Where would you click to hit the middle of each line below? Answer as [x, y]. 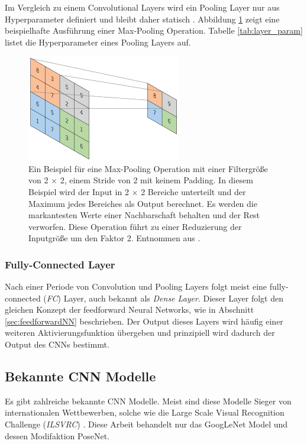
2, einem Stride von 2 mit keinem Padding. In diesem [156, 180]
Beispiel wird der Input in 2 [79, 191]
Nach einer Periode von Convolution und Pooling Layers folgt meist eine [136, 286]
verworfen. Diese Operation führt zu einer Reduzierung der [135, 226]
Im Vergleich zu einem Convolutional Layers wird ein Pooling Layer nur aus [142, 7]
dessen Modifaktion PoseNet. [57, 435]
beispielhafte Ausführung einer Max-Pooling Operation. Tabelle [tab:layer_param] [154, 30]
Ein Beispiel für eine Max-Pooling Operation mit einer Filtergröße [148, 168]
